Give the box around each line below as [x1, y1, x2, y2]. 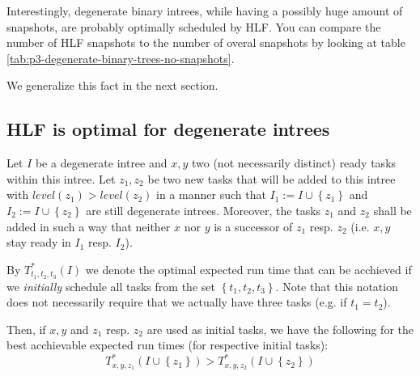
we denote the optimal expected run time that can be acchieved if [85, 260, 412, 277]
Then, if [6, 320, 46, 337]
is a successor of [214, 218, 293, 234]
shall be [373, 201, 412, 218]
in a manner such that [156, 186, 266, 203]
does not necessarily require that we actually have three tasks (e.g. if [6, 294, 347, 311]
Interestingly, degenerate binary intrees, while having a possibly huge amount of [6, 2, 403, 19]
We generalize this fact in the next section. [6, 77, 218, 94]
